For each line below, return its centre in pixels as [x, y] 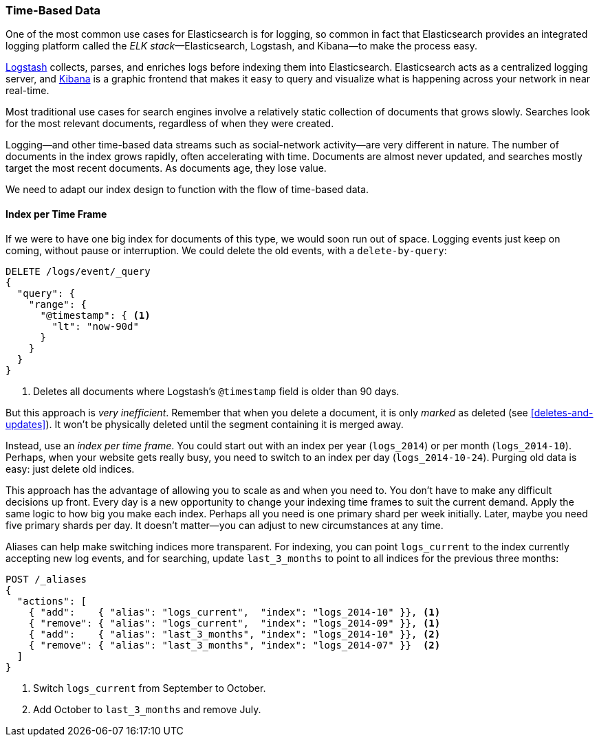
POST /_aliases [46, 579]
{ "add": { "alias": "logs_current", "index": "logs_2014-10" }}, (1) [235, 612]
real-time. [28, 91]
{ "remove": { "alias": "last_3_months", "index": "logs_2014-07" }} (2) [235, 645]
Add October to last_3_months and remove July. [147, 709]
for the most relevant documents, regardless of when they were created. [170, 124]
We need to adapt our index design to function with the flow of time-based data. [187, 190]
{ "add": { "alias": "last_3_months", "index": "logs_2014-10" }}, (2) [235, 634]
